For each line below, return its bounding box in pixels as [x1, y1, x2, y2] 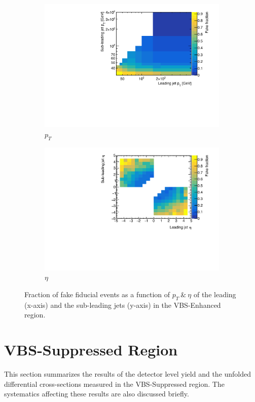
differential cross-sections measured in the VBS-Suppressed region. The [4, 378, 225, 389]
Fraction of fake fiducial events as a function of [24, 289, 170, 299]
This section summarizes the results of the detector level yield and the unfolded [4, 368, 251, 379]
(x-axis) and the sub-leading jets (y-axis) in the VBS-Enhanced [24, 299, 221, 310]
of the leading [193, 289, 236, 299]
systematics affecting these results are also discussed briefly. [4, 388, 189, 399]
